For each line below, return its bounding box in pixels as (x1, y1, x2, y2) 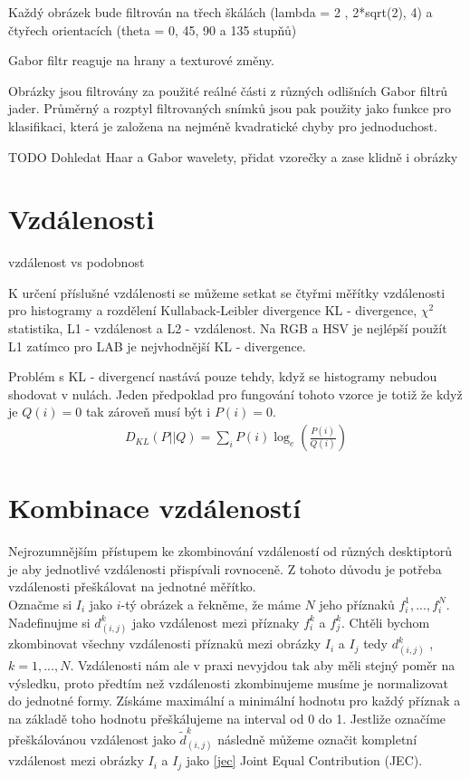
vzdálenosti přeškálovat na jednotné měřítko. (8, 577, 256, 596)
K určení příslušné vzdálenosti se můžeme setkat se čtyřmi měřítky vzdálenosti (8, 283, 446, 302)
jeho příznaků (319, 594, 395, 613)
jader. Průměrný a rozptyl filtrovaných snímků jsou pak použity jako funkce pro (8, 99, 452, 118)
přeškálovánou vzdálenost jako (8, 730, 176, 749)
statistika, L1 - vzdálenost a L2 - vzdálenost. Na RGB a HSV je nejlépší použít (8, 319, 447, 338)
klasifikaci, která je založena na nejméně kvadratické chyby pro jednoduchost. (8, 116, 437, 135)
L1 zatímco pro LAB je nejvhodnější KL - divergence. (8, 336, 306, 355)
